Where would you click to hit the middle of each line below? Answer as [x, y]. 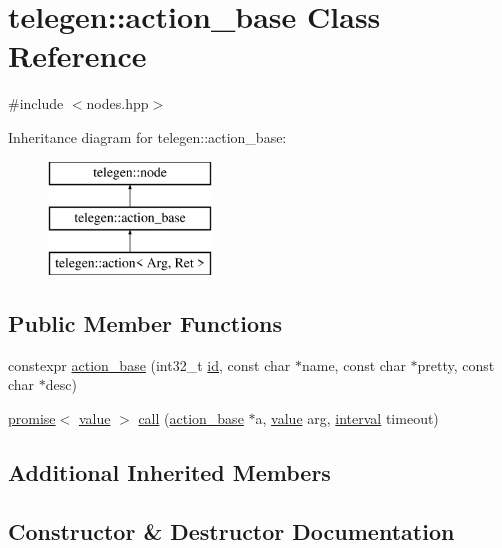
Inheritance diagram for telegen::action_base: [147, 136]
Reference [77, 55]
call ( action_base [191, 417]
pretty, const [456, 364]
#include [36, 103]
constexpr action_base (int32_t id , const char [149, 364]
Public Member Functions [145, 322]
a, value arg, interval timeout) [347, 417]
